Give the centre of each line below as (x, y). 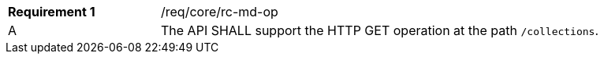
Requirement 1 (52, 12)
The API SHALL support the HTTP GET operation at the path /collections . (380, 30)
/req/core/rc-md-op (220, 12)
